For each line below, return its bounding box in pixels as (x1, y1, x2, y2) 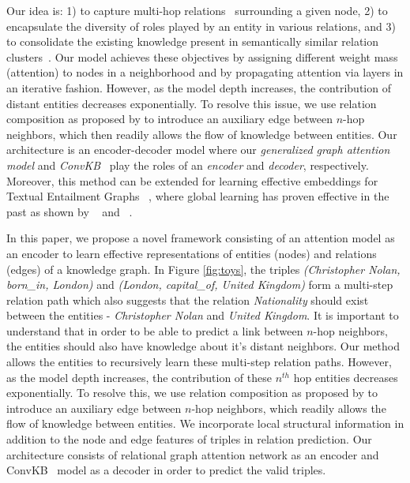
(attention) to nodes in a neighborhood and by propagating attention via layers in (6, 64, 404, 80)
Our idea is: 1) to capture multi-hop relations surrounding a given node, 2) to (6, 2, 388, 18)
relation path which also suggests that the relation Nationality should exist (6, 291, 369, 308)
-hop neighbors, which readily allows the (191, 399, 386, 416)
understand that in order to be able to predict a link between (6, 322, 303, 339)
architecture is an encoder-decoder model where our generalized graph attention (6, 141, 390, 158)
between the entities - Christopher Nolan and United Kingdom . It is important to (6, 307, 399, 324)
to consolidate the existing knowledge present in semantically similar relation (6, 33, 379, 50)
